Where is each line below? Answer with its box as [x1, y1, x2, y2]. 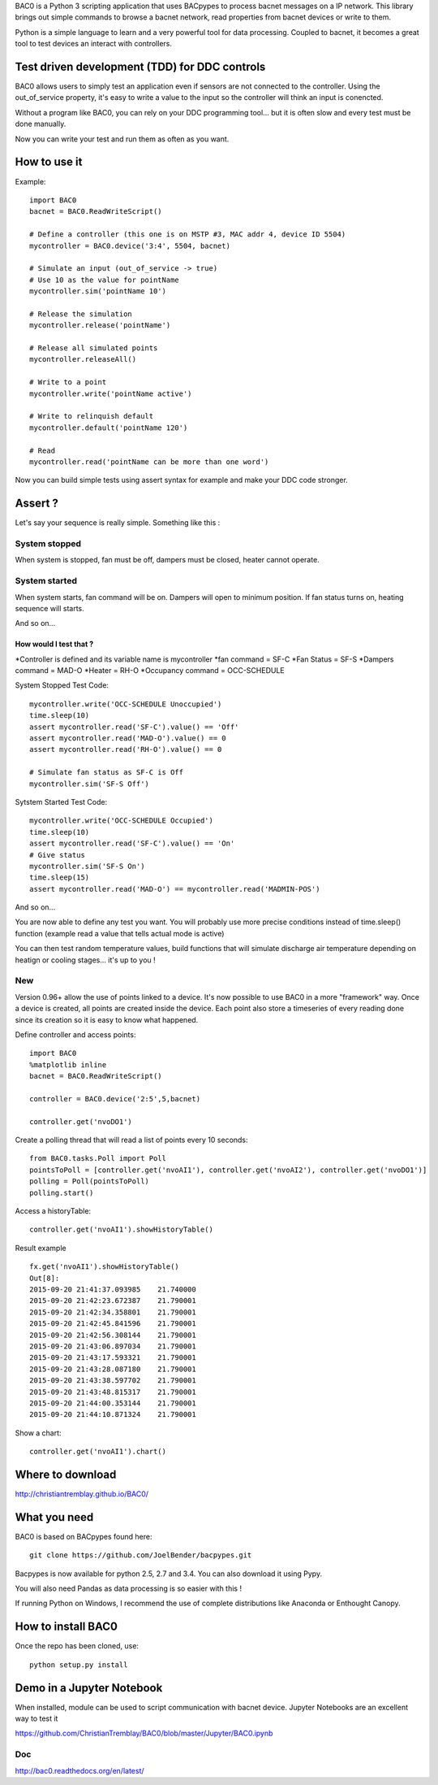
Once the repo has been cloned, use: [15, 1641, 140, 1651]
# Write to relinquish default [29, 411, 154, 421]
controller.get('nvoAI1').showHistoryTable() [29, 1225, 214, 1235]
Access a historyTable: [15, 1206, 92, 1216]
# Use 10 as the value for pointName [29, 275, 180, 284]
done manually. [15, 119, 67, 129]
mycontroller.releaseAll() [29, 354, 137, 364]
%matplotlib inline [29, 1060, 107, 1069]
